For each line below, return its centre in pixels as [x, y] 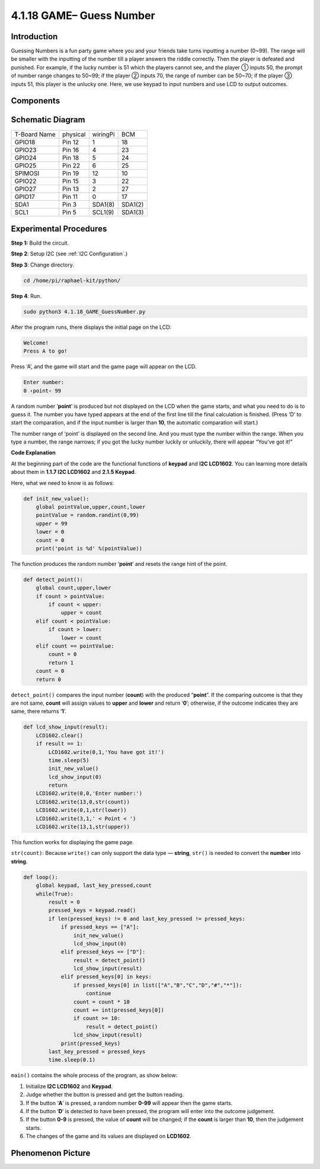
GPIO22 [25, 181]
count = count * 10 [102, 1002]
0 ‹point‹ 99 [42, 391]
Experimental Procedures [59, 229]
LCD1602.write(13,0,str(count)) [83, 802]
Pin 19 [71, 173]
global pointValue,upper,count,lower [91, 507]
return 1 [61, 663]
